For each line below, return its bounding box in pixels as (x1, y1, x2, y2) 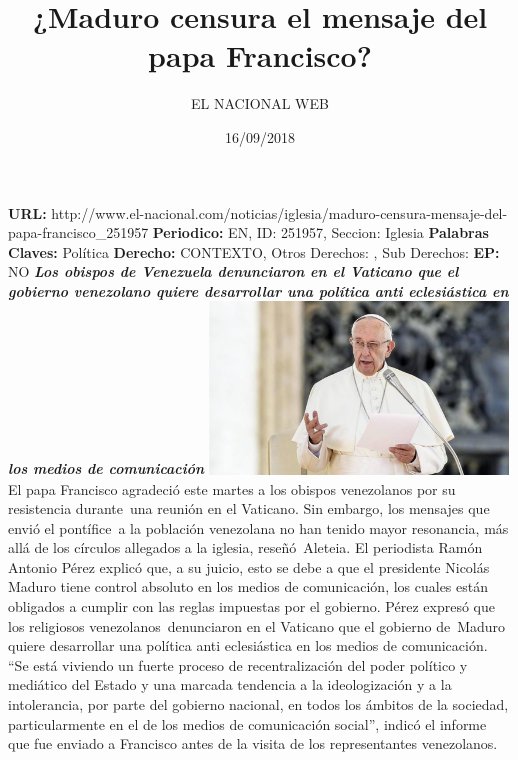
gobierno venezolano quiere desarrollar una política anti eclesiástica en (8, 280, 509, 301)
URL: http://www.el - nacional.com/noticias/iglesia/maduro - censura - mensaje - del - (8, 202, 508, 223)
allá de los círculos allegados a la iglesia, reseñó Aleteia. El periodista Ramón (8, 537, 483, 558)
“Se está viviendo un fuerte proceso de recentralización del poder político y (8, 654, 468, 675)
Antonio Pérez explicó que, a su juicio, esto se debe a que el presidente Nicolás (8, 556, 490, 577)
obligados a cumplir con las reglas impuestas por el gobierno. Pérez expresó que (8, 596, 495, 617)
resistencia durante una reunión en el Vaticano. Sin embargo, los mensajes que (8, 498, 490, 519)
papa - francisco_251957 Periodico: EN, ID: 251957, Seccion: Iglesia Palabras (8, 222, 489, 243)
